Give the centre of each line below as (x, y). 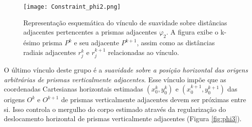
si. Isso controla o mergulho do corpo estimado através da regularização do (115, 109)
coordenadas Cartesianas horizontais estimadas (74, 89)
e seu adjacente (97, 43)
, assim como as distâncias (176, 43)
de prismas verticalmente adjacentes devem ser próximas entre (153, 100)
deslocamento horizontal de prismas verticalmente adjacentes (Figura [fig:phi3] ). (123, 118)
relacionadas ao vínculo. (143, 52)
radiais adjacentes (50, 52)
